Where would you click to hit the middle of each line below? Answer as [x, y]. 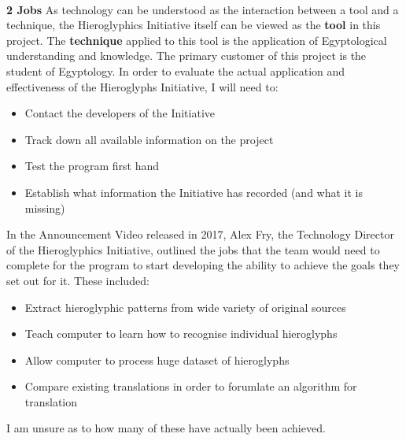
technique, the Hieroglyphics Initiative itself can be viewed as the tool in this [194, 25]
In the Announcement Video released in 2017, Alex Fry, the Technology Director [200, 234]
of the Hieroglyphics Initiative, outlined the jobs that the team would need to [193, 249]
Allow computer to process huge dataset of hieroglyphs [157, 359]
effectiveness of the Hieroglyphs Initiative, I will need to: [142, 86]
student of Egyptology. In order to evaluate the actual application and [176, 70]
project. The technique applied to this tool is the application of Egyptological [197, 40]
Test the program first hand [92, 166]
